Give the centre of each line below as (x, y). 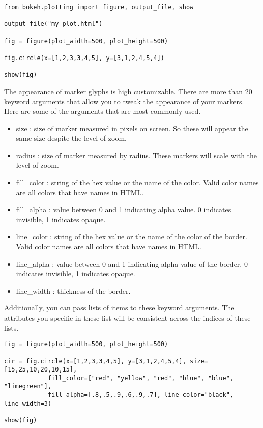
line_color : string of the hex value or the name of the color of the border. (131, 236)
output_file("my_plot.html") (53, 24)
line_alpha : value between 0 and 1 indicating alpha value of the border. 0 (132, 263)
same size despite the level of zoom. (71, 138)
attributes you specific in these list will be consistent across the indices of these (127, 318)
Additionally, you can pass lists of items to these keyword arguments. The (119, 308)
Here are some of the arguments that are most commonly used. (103, 111)
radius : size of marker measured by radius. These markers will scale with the (137, 155)
